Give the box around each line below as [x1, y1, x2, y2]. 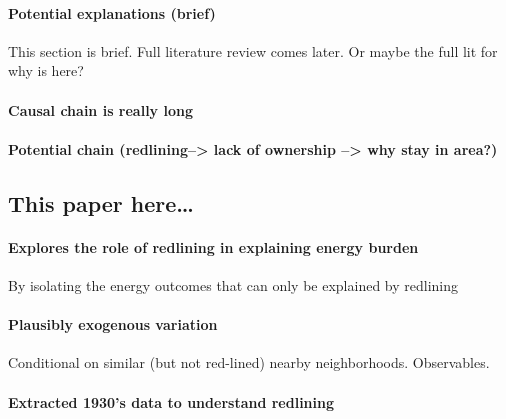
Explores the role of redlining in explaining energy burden [8, 236, 419, 257]
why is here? [8, 60, 84, 81]
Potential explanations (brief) [8, 2, 216, 23]
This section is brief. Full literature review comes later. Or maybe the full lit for [8, 40, 498, 61]
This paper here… [8, 187, 194, 218]
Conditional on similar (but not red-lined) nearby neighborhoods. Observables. [8, 352, 490, 373]
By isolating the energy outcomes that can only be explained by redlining [8, 274, 459, 295]
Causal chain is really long [8, 99, 193, 120]
